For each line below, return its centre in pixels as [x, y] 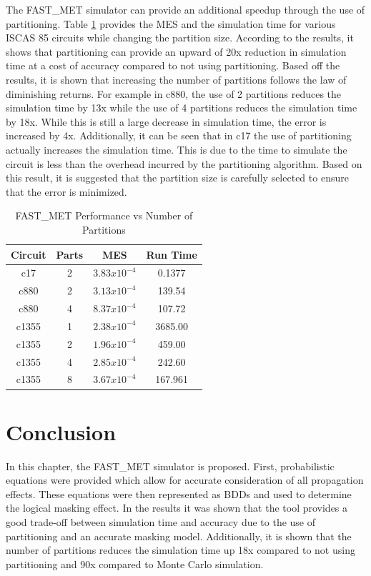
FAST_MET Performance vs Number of [104, 215]
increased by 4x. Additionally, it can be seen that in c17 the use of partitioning [179, 135]
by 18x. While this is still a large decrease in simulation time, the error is [166, 121]
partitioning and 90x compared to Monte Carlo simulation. [135, 563]
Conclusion [61, 431]
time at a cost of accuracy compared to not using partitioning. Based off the [173, 65]
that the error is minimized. [66, 191]
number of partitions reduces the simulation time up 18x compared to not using [180, 550]
